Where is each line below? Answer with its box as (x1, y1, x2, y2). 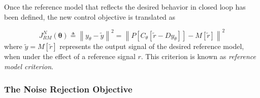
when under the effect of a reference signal (4, 51, 136, 62)
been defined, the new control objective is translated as (4, 11, 176, 22)
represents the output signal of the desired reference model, (59, 41, 244, 52)
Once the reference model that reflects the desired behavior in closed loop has (4, 2, 246, 12)
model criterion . (4, 61, 53, 72)
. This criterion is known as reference (141, 51, 256, 62)
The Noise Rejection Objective (4, 82, 133, 95)
